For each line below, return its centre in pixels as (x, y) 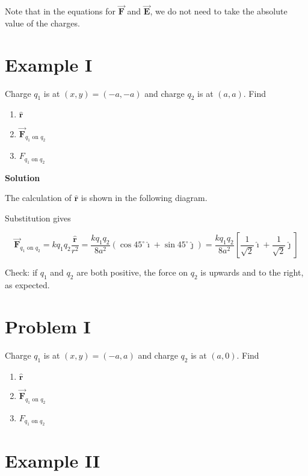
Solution (23, 177)
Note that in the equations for (60, 11)
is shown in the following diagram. (144, 198)
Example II (53, 461)
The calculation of (38, 198)
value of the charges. (42, 23)
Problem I (48, 326)
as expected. (27, 285)
